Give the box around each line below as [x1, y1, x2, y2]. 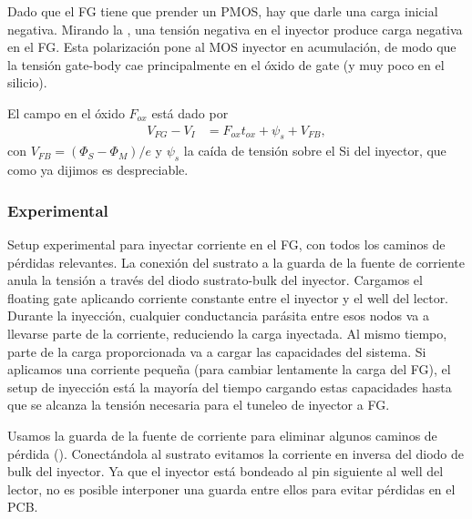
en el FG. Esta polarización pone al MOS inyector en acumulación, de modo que [7, 37, 457, 56]
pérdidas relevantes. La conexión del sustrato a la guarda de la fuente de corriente [7, 252, 465, 271]
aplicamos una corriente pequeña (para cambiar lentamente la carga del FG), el [7, 360, 451, 379]
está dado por [151, 103, 229, 122]
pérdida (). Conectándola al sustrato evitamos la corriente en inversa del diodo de [7, 443, 465, 463]
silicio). [7, 73, 47, 92]
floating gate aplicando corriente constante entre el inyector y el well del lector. [7, 288, 449, 307]
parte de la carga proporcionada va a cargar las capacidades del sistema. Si [7, 341, 426, 361]
